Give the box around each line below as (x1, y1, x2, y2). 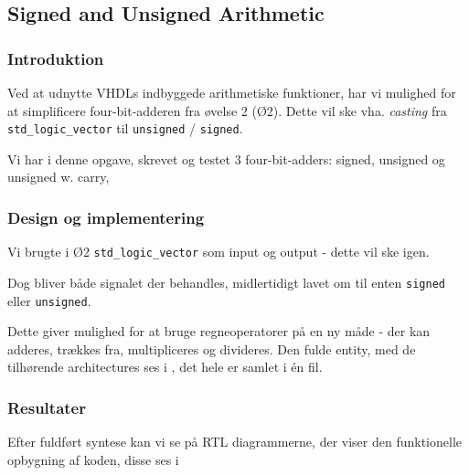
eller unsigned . (7, 290, 91, 310)
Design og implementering (7, 206, 205, 228)
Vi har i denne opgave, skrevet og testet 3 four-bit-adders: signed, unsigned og (7, 149, 445, 168)
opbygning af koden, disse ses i (7, 449, 179, 469)
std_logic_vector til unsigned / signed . (7, 119, 243, 138)
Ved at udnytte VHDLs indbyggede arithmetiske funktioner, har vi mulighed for (7, 83, 456, 101)
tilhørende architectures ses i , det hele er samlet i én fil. (7, 357, 323, 376)
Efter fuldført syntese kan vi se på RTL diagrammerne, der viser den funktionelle (7, 432, 462, 451)
